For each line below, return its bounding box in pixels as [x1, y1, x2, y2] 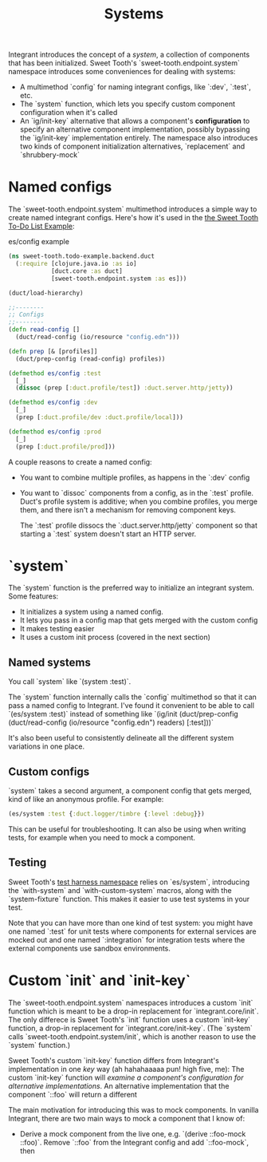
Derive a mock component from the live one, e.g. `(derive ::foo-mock [19, 1128, 246, 1138]
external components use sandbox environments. [8, 943, 171, 953]
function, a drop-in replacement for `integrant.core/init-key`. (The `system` [8, 1023, 253, 1033]
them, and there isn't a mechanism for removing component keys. [19, 504, 237, 515]
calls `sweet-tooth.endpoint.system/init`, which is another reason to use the [8, 1031, 257, 1041]
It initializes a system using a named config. [19, 607, 163, 617]
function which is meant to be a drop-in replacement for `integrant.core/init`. [8, 1006, 259, 1016]
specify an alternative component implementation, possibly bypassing [19, 125, 250, 134]
